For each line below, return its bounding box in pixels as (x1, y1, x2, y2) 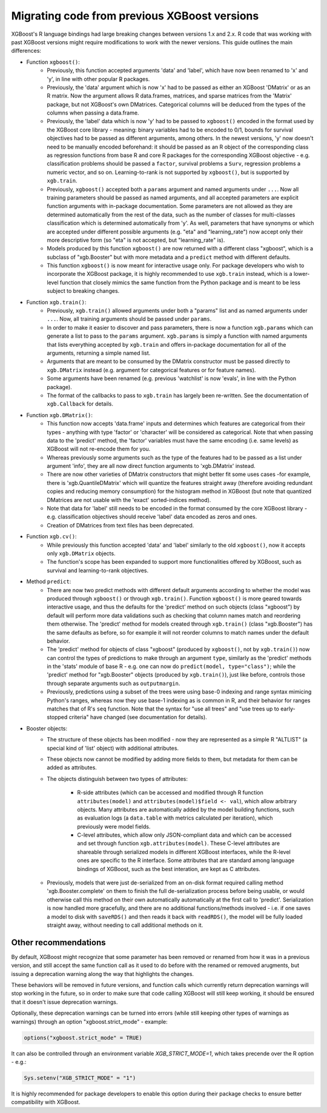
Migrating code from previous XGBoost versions (11, 9, 259, 22)
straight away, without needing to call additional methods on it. (47, 921, 203, 929)
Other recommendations (11, 937, 106, 948)
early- (280, 705, 296, 712)
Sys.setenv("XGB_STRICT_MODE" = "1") (24, 1074, 136, 1081)
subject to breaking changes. (47, 287, 120, 295)
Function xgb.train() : (26, 298, 87, 306)
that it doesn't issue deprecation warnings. (11, 998, 118, 1006)
